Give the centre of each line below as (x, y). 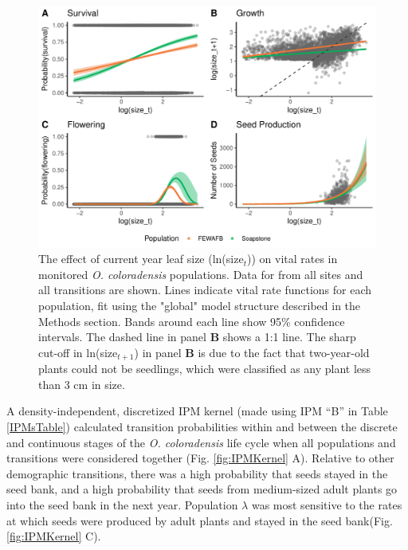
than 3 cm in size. (82, 384)
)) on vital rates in (292, 259)
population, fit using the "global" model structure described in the (200, 306)
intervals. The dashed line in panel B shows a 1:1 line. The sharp (197, 337)
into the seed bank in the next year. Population (122, 505)
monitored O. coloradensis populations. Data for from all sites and (201, 274)
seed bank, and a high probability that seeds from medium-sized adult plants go (202, 489)
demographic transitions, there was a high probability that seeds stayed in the (197, 473)
